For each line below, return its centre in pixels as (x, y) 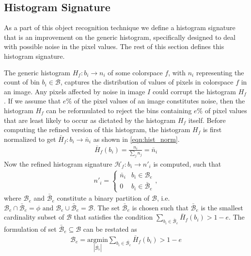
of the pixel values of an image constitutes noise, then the (159, 101)
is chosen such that (160, 207)
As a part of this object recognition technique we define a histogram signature (120, 27)
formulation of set (30, 229)
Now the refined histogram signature (58, 163)
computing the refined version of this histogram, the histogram (97, 129)
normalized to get (30, 139)
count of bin (22, 82)
